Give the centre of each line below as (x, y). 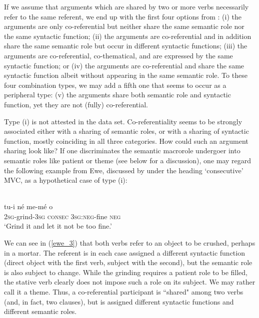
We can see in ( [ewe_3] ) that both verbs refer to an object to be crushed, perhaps (130, 243)
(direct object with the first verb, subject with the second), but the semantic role (128, 262)
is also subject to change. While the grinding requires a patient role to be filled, (126, 272)
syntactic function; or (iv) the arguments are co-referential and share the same (124, 65)
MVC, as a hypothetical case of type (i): (66, 180)
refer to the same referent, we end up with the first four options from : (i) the (123, 16)
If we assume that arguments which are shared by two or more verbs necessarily (126, 6)
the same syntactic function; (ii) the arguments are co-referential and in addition (128, 36)
